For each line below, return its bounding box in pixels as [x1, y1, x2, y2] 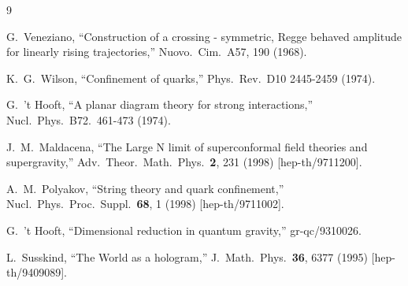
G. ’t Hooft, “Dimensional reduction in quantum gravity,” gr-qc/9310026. [6, 221, 362, 238]
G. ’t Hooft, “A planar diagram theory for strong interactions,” [6, 96, 313, 113]
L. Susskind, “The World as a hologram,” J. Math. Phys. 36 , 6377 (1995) [6, 248, 368, 265]
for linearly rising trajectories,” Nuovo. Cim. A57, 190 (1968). [6, 43, 307, 60]
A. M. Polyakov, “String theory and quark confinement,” [6, 180, 284, 196]
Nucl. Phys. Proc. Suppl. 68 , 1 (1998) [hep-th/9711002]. [6, 195, 284, 212]
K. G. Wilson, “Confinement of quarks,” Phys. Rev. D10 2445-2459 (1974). [6, 69, 376, 86]
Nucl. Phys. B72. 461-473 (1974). [6, 111, 171, 128]
